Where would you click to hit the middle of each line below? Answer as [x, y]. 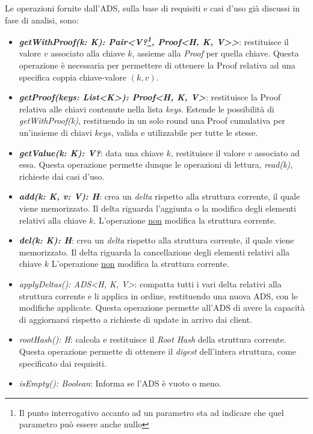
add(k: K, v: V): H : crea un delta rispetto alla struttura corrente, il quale [160, 196]
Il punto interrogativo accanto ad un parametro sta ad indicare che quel [151, 412]
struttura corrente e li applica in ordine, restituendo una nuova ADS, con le [158, 295]
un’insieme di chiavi [55, 132]
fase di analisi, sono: [42, 20]
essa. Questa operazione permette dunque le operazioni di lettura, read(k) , [156, 164]
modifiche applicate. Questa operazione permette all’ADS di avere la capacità [162, 307]
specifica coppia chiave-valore [73, 77]
